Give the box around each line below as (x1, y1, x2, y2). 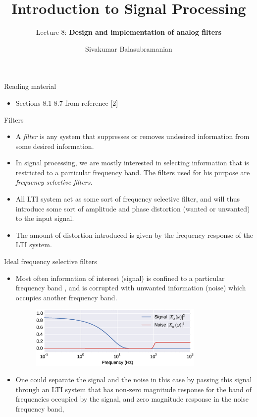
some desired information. (15, 140, 94, 151)
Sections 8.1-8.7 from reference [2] (15, 97, 118, 108)
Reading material (4, 81, 56, 91)
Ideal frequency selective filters (4, 256, 97, 267)
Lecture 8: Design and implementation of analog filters (36, 27, 222, 37)
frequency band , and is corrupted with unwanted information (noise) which (15, 282, 246, 293)
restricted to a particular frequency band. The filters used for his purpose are (15, 167, 250, 177)
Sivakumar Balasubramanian (85, 43, 172, 54)
